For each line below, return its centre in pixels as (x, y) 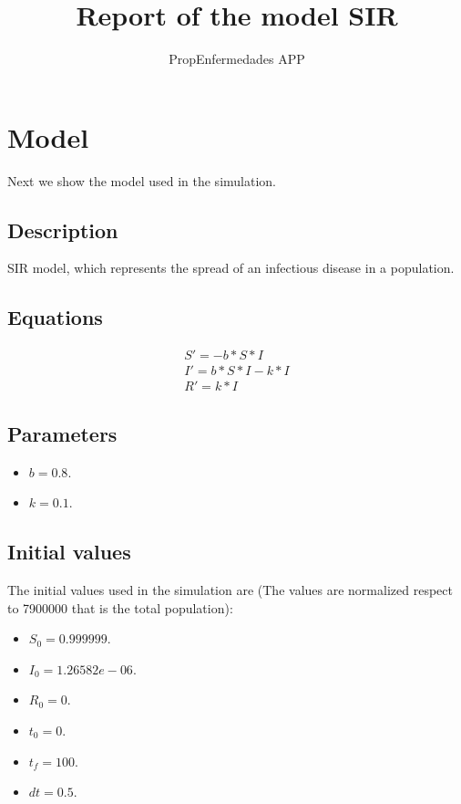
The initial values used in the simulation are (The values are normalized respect (230, 589)
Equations (55, 317)
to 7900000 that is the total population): (120, 607)
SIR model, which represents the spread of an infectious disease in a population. (231, 268)
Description (63, 230)
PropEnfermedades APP (237, 59)
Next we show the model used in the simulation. (142, 180)
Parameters (62, 433)
